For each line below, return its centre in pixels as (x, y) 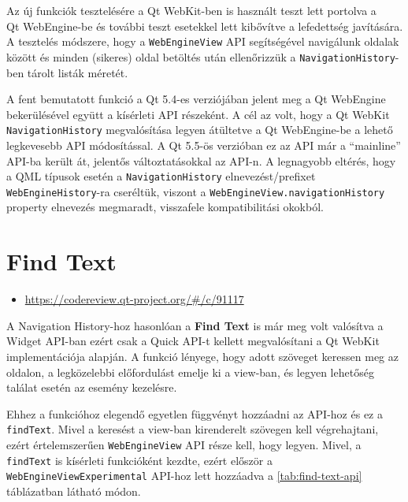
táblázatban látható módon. (74, 491)
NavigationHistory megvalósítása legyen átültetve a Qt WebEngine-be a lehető (200, 130)
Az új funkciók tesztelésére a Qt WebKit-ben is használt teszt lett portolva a (191, 10)
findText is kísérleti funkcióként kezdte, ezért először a (139, 460)
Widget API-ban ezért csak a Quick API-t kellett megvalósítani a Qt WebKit (193, 341)
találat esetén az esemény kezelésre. (92, 387)
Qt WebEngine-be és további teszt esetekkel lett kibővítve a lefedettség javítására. (205, 26)
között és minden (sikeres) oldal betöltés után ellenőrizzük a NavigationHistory (201, 56)
